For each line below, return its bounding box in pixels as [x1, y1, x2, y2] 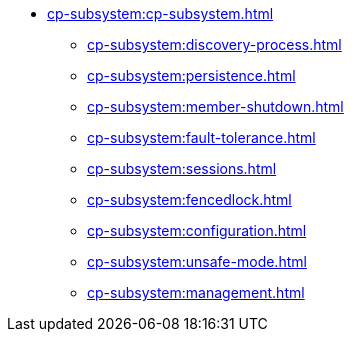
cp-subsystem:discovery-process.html [87, 36, 342, 53]
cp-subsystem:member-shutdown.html [87, 98, 344, 115]
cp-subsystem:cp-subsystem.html [47, 5, 274, 22]
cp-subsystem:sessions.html [87, 160, 277, 177]
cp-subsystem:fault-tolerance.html [87, 129, 316, 146]
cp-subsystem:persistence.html [87, 67, 296, 84]
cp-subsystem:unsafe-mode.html [87, 253, 307, 270]
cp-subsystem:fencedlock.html [87, 191, 292, 208]
